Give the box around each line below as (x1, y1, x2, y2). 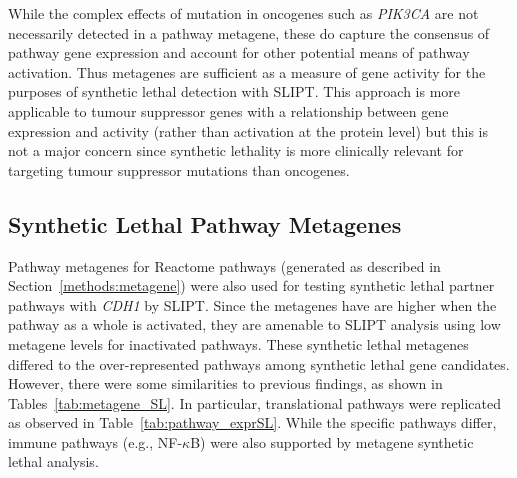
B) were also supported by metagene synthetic (190, 431, 474, 452)
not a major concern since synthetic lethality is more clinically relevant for (8, 140, 464, 161)
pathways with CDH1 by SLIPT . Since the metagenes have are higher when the (8, 294, 497, 315)
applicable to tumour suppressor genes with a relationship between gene (8, 100, 449, 121)
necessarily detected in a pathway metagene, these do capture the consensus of (8, 22, 490, 43)
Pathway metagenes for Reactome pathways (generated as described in (8, 255, 441, 276)
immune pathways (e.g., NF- (8, 431, 183, 452)
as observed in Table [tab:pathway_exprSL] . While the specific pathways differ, (8, 412, 497, 433)
